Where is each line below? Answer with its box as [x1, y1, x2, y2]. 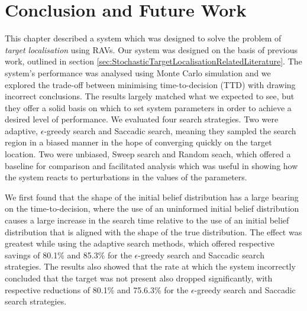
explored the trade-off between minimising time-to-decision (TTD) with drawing [5, 78, 296, 90]
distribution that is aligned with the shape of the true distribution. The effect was [5, 225, 302, 238]
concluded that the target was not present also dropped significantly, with [5, 272, 273, 284]
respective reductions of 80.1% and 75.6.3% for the [5, 283, 189, 296]
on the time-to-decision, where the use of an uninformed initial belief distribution [5, 202, 299, 215]
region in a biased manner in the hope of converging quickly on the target [5, 136, 272, 148]
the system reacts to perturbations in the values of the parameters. [5, 171, 247, 183]
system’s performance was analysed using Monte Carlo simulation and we [5, 66, 271, 79]
